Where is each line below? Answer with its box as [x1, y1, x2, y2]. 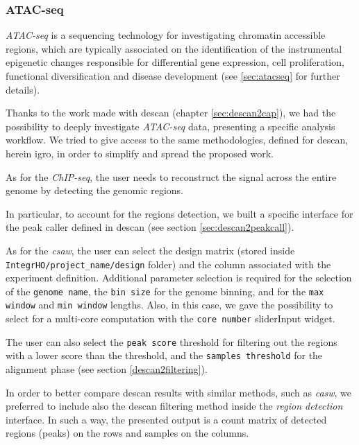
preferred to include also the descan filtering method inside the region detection [6, 399, 343, 413]
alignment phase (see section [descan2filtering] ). [6, 362, 208, 376]
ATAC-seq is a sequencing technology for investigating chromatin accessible [6, 28, 326, 42]
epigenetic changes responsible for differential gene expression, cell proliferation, [6, 55, 344, 69]
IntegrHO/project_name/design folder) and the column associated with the [6, 256, 331, 271]
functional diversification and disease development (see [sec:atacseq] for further [6, 69, 340, 82]
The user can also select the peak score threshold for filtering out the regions [6, 334, 337, 349]
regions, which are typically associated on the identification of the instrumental [6, 41, 342, 55]
